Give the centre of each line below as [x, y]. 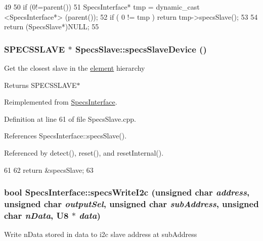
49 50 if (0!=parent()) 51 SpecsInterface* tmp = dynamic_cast [102, 7]
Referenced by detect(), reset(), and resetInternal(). [84, 152]
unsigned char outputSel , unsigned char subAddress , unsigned [131, 204]
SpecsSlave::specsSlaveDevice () [141, 49]
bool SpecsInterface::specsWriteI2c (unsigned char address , [127, 192]
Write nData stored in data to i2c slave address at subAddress [101, 234]
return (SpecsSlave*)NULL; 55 [52, 27]
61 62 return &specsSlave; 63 [49, 170]
